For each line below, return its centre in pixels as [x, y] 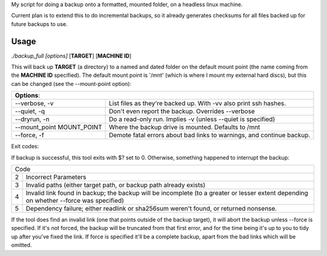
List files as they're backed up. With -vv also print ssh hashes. [198, 103]
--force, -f [30, 135]
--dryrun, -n [32, 119]
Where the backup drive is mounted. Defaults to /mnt [185, 127]
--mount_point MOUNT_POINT [58, 127]
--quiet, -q [30, 111]
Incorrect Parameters [56, 177]
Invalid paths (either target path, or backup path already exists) [116, 185]
